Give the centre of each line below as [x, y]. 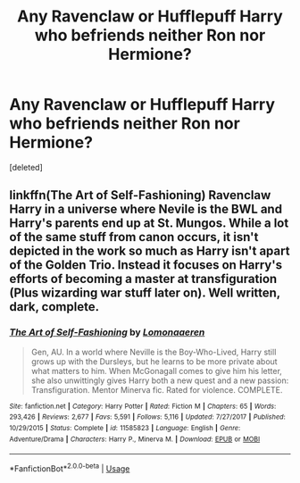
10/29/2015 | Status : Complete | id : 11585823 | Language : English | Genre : [125, 428]
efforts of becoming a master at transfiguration [143, 279]
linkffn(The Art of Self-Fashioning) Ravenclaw [140, 195]
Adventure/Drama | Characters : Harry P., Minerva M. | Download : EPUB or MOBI [135, 439]
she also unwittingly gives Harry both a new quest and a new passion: [160, 380]
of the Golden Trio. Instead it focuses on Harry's [146, 265]
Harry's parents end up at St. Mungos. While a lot [149, 224]
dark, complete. [54, 307]
